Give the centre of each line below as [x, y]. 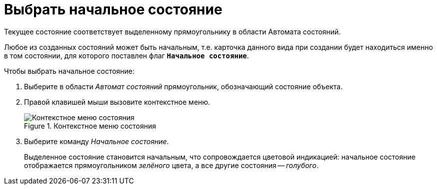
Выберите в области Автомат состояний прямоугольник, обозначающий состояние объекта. [183, 86]
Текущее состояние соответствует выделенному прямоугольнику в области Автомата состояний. [172, 31]
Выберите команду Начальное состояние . [96, 141]
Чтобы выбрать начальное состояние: [69, 71]
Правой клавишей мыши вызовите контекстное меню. [117, 102]
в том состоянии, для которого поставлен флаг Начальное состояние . [126, 55]
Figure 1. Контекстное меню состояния [90, 126]
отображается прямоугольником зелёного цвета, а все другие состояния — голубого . [171, 165]
